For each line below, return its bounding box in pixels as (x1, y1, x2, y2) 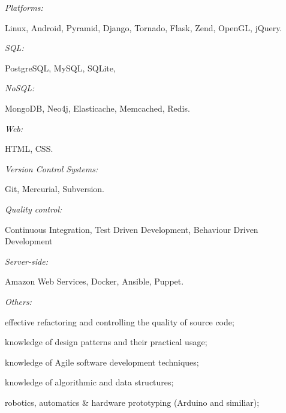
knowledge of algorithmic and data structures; (5, 376, 174, 388)
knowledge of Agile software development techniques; (5, 355, 199, 368)
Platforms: (5, 1, 43, 13)
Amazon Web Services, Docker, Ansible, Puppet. (5, 275, 184, 288)
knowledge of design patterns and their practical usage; (5, 336, 207, 348)
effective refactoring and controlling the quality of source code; (5, 315, 234, 328)
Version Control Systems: (5, 162, 98, 175)
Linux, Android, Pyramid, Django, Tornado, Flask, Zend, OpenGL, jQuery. (5, 21, 282, 34)
